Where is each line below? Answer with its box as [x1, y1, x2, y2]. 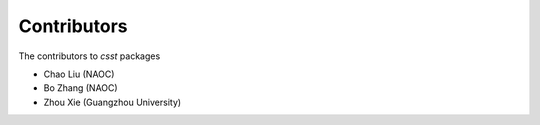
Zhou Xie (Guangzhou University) [43, 96, 182, 108]
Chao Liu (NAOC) [43, 68, 115, 80]
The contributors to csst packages [18, 50, 161, 62]
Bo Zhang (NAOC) [43, 82, 119, 94]
